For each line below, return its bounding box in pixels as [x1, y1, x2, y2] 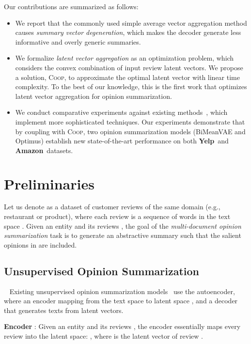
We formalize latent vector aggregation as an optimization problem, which [15, 53, 234, 63]
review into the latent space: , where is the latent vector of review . [4, 330, 203, 341]
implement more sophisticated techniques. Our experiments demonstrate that [15, 116, 245, 126]
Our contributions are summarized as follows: [4, 1, 139, 11]
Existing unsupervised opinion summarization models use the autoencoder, [9, 286, 235, 296]
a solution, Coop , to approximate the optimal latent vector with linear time [15, 72, 240, 82]
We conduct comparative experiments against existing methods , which [15, 107, 228, 117]
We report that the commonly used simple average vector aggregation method [15, 17, 247, 28]
